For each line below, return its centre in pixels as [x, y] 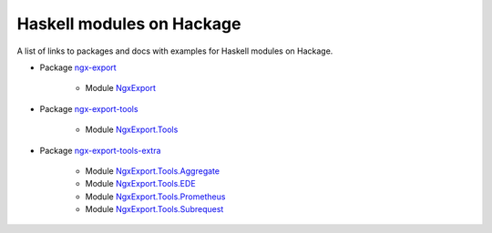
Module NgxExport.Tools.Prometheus [155, 197]
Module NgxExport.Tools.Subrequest [154, 209]
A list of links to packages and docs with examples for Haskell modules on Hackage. [175, 51]
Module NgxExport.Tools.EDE [140, 184]
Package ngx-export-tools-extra [100, 150]
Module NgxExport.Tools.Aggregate [153, 171]
